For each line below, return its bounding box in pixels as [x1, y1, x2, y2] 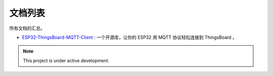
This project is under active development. [23, 57, 110, 63]
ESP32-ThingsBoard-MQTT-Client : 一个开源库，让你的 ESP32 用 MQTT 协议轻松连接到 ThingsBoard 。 [22, 34, 238, 40]
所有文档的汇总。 [9, 25, 45, 31]
